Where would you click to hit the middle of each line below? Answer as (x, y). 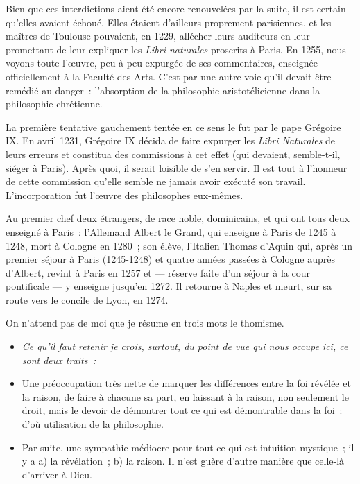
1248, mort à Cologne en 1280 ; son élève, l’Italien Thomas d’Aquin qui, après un (179, 245)
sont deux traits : (59, 360)
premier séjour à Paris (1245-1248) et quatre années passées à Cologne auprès (170, 259)
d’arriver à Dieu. (57, 474)
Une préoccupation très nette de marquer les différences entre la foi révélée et (186, 383)
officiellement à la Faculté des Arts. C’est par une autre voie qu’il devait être (169, 76)
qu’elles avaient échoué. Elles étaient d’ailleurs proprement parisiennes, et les (169, 22)
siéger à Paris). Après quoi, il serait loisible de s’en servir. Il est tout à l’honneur (177, 167)
